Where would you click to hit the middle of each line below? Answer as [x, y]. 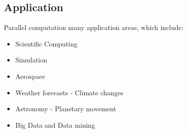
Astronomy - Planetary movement [66, 109]
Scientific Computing [46, 43]
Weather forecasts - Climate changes [69, 92]
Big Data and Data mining [55, 125]
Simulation [31, 60]
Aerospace [30, 76]
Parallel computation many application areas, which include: [94, 27]
